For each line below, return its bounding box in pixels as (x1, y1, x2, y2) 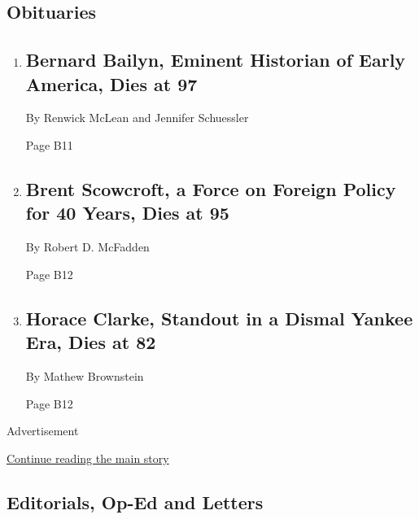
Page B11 (25, 136, 73, 153)
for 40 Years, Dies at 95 (25, 200, 229, 225)
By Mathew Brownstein (25, 367, 144, 384)
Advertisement (7, 422, 79, 439)
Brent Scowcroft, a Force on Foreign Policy (25, 176, 396, 201)
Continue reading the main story (7, 449, 169, 466)
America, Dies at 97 (25, 71, 198, 96)
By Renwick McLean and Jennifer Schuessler (25, 109, 249, 126)
